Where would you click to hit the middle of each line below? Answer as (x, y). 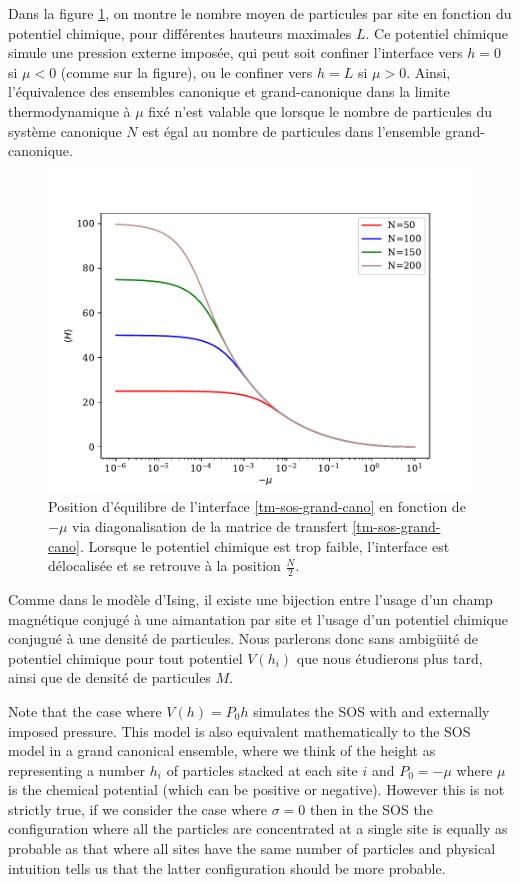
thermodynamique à (69, 110)
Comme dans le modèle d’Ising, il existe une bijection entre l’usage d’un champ (250, 598)
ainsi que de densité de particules (109, 677)
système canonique (65, 130)
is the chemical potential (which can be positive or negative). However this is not (256, 789)
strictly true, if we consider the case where (137, 808)
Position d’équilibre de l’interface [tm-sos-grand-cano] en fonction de (257, 506)
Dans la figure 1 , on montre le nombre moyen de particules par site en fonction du (260, 13)
